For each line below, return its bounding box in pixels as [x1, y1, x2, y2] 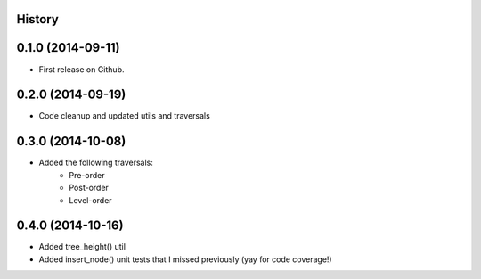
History [16, 12, 60, 27]
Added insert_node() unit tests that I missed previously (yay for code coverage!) [38, 254, 333, 265]
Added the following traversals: [38, 157, 153, 168]
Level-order [69, 194, 112, 205]
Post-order [69, 183, 109, 193]
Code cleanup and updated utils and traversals [38, 111, 211, 121]
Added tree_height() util [38, 242, 126, 252]
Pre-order [69, 169, 106, 180]
